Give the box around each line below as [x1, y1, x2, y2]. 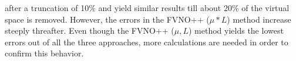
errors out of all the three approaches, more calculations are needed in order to [5, 35, 288, 48]
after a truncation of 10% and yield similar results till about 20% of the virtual [5, 2, 290, 13]
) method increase [227, 13, 291, 25]
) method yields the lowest [188, 24, 284, 37]
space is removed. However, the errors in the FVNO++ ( [5, 13, 210, 25]
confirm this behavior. [5, 47, 84, 59]
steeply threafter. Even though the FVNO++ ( [5, 24, 174, 37]
